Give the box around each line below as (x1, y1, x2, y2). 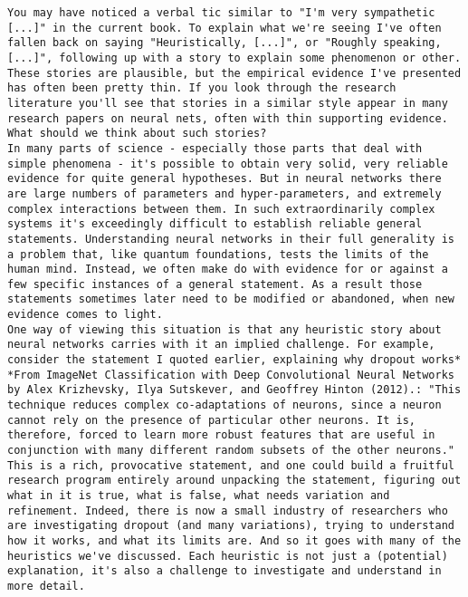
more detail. (7, 579, 85, 592)
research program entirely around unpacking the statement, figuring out (7, 474, 462, 487)
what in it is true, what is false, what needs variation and (7, 489, 390, 502)
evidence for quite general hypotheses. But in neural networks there (7, 172, 442, 186)
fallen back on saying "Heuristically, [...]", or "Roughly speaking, (7, 36, 442, 50)
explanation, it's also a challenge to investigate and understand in (7, 564, 442, 578)
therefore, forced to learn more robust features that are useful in (7, 428, 435, 442)
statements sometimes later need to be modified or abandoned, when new (7, 293, 454, 306)
